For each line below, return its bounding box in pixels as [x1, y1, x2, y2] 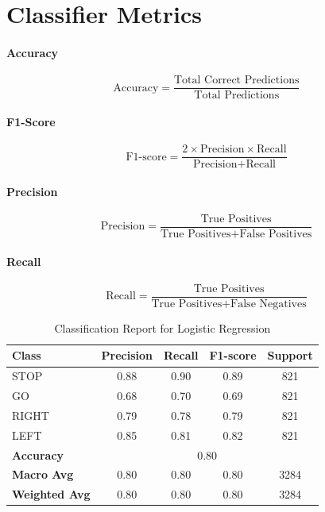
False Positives [239, 228, 312, 240]
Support [267, 347, 313, 364]
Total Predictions [194, 90, 280, 102]
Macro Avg [12, 466, 74, 483]
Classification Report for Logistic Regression [54, 319, 271, 336]
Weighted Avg [12, 486, 91, 502]
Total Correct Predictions [173, 75, 300, 87]
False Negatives [230, 298, 307, 310]
